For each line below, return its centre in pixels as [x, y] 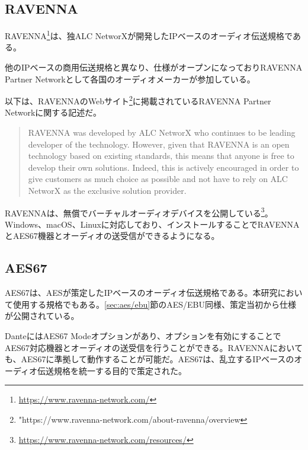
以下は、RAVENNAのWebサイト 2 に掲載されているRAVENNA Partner [138, 100]
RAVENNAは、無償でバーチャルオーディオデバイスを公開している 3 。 [139, 212]
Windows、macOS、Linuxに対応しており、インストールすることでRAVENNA [152, 224]
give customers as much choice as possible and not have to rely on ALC [158, 179]
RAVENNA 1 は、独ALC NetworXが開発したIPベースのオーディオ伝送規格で [149, 35]
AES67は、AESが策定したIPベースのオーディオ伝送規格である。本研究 [141, 293]
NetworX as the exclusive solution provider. [107, 191]
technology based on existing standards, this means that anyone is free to [161, 156]
